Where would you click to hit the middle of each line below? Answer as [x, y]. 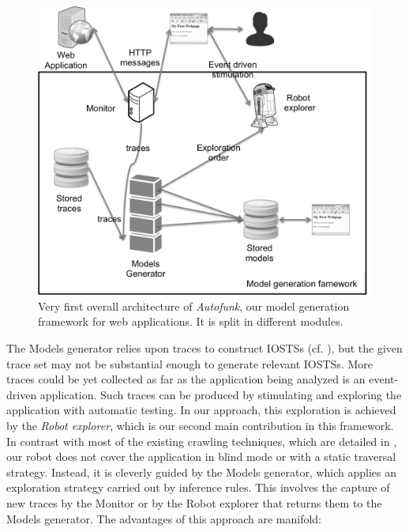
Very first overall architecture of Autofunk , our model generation [194, 306]
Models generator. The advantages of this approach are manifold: [164, 518]
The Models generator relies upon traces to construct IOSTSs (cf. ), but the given [204, 347]
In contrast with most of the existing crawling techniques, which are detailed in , [202, 441]
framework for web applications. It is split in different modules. [191, 321]
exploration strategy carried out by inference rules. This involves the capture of [198, 487]
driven [22, 394]
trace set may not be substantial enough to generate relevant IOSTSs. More [189, 363]
